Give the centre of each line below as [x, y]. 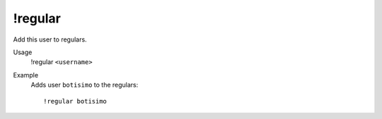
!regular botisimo [75, 101]
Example [26, 75]
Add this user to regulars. [50, 39]
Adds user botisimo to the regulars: [85, 85]
